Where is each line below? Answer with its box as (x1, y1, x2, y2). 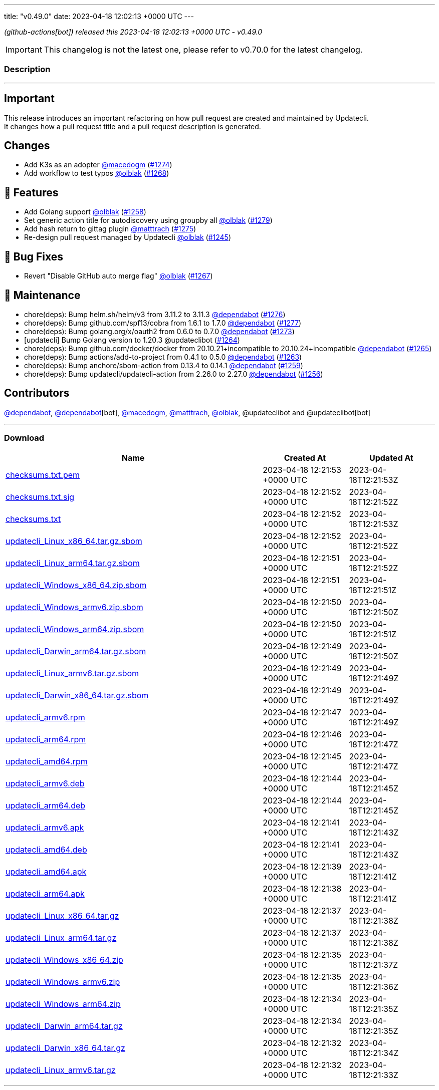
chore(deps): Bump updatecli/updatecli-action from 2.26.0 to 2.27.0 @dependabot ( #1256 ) (24, 369, 323, 378)
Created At (284, 452, 326, 463)
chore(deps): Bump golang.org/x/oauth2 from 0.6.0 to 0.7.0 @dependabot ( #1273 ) (24, 327, 295, 336)
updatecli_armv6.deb (6, 778, 85, 788)
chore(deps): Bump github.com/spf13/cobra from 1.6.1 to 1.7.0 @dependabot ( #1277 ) (24, 318, 302, 327)
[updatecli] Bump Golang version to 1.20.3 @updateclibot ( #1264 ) (24, 335, 240, 344)
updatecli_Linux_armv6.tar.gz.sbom (6, 668, 139, 678)
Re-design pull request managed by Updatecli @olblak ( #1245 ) (24, 233, 231, 242)
